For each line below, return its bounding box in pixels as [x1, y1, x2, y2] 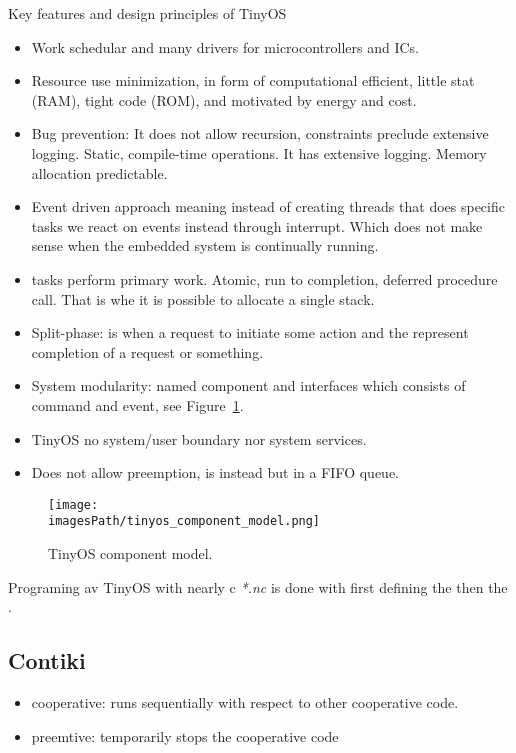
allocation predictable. [31, 162, 168, 183]
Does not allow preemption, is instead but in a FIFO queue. [31, 462, 399, 483]
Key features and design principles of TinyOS [8, 3, 287, 23]
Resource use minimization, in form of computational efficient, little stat [31, 70, 475, 91]
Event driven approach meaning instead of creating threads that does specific [31, 196, 505, 217]
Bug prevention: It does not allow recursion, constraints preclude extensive [31, 123, 489, 144]
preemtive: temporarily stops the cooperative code [31, 725, 339, 746]
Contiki [8, 645, 86, 676]
